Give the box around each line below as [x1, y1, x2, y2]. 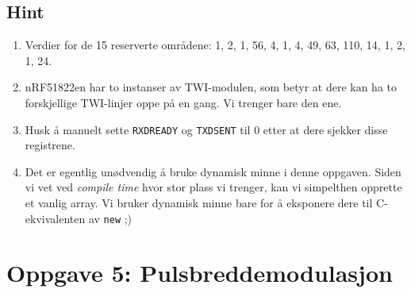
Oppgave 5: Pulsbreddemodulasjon [6, 256, 393, 289]
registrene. [25, 137, 75, 153]
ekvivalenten [25, 210, 86, 226]
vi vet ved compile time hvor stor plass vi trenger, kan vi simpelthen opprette [25, 179, 402, 195]
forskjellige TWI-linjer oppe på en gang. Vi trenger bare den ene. [25, 94, 342, 110]
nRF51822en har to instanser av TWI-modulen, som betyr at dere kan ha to [25, 79, 398, 95]
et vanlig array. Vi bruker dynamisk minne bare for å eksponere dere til [25, 195, 373, 211]
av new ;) [88, 210, 133, 226]
